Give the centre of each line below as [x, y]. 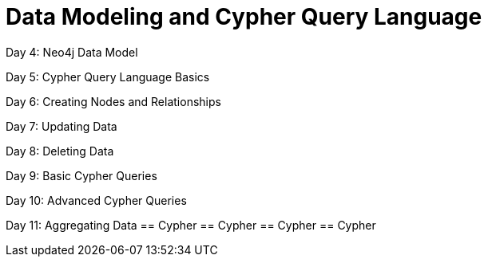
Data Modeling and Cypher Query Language [244, 17]
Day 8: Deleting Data [60, 151]
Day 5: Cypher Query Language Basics [108, 77]
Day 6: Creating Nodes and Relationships [113, 101]
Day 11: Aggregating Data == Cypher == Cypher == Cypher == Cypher [191, 225]
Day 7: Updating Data [61, 126]
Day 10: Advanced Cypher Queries [96, 200]
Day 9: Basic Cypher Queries [81, 175]
